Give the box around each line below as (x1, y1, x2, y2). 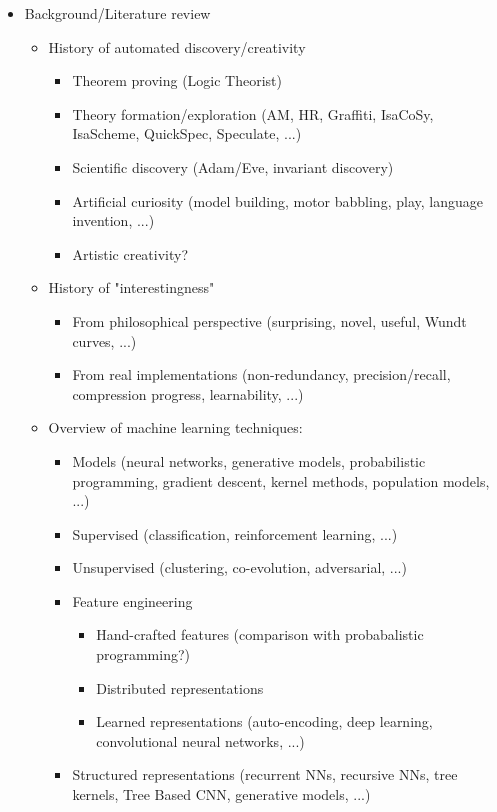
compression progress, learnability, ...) (72, 383, 304, 404)
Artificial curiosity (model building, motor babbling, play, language (72, 190, 483, 211)
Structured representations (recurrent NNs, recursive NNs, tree (72, 764, 458, 785)
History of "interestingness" (48, 277, 215, 298)
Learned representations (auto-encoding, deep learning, (96, 711, 433, 732)
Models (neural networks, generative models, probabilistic (72, 450, 426, 471)
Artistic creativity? (72, 243, 189, 264)
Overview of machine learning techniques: (48, 417, 303, 438)
